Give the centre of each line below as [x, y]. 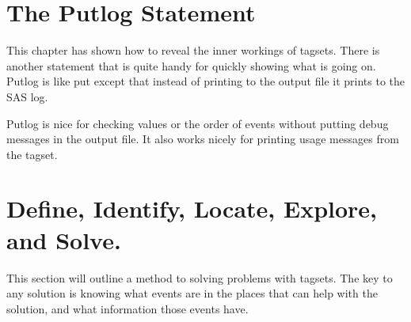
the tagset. [32, 154]
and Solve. [64, 239]
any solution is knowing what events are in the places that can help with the [192, 293]
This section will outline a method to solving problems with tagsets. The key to [200, 277]
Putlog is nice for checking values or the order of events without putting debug [198, 123]
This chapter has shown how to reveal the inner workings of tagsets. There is [193, 50]
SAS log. [27, 96]
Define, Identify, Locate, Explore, [192, 208]
